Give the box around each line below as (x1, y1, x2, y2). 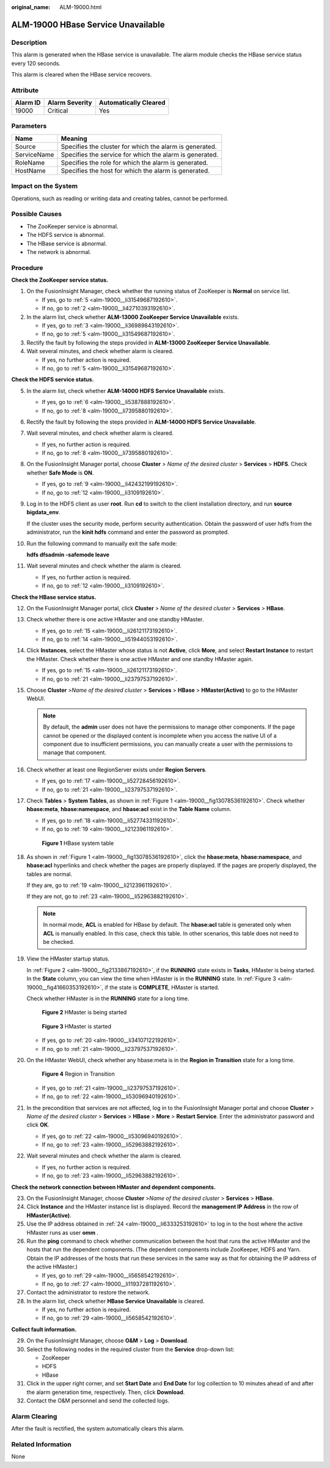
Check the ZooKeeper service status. (11, 276, 109, 284)
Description (11, 38, 47, 47)
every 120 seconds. (11, 59, 61, 67)
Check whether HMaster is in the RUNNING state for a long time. (26, 995, 189, 1002)
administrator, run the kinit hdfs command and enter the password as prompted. (26, 528, 229, 536)
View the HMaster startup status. (26, 955, 110, 962)
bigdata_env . (26, 509, 61, 516)
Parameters (11, 122, 47, 130)
